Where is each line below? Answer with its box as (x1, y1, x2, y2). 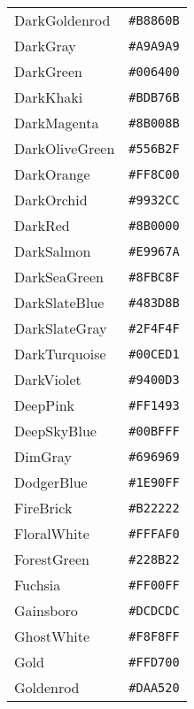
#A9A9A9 (128, 38, 180, 53)
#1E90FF (128, 474, 180, 489)
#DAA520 (128, 680, 180, 695)
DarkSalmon (14, 241, 91, 261)
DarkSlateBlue (14, 292, 105, 312)
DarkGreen (14, 61, 82, 81)
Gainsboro (14, 600, 78, 620)
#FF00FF (128, 577, 180, 592)
